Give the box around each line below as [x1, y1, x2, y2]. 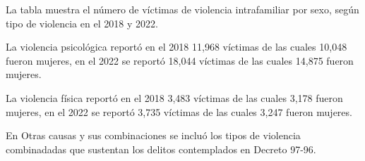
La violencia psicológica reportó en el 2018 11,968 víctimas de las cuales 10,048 [6, 39, 347, 54]
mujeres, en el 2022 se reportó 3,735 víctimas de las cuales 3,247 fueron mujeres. [6, 104, 352, 119]
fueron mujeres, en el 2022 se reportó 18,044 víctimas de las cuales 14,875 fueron [6, 53, 354, 67]
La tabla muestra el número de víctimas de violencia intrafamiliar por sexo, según [6, 2, 359, 16]
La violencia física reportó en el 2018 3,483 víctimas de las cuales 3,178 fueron [6, 90, 343, 105]
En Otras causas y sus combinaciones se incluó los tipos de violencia [6, 128, 301, 143]
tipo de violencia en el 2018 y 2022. [6, 15, 158, 30]
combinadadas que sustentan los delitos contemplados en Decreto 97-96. [6, 141, 316, 156]
